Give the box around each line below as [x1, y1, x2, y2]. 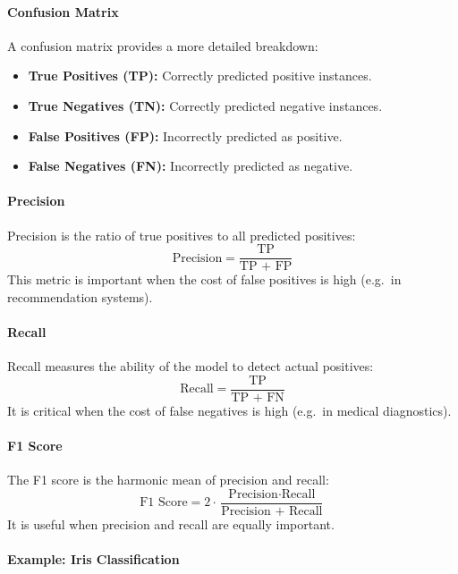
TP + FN [231, 391, 284, 404]
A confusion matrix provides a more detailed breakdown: [7, 36, 318, 55]
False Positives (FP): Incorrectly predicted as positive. [28, 126, 343, 145]
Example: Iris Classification [7, 550, 180, 569]
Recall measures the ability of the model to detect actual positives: [7, 357, 374, 376]
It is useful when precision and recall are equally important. [7, 514, 335, 533]
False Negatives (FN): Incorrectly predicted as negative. [28, 156, 353, 175]
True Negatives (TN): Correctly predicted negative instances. [28, 96, 383, 114]
